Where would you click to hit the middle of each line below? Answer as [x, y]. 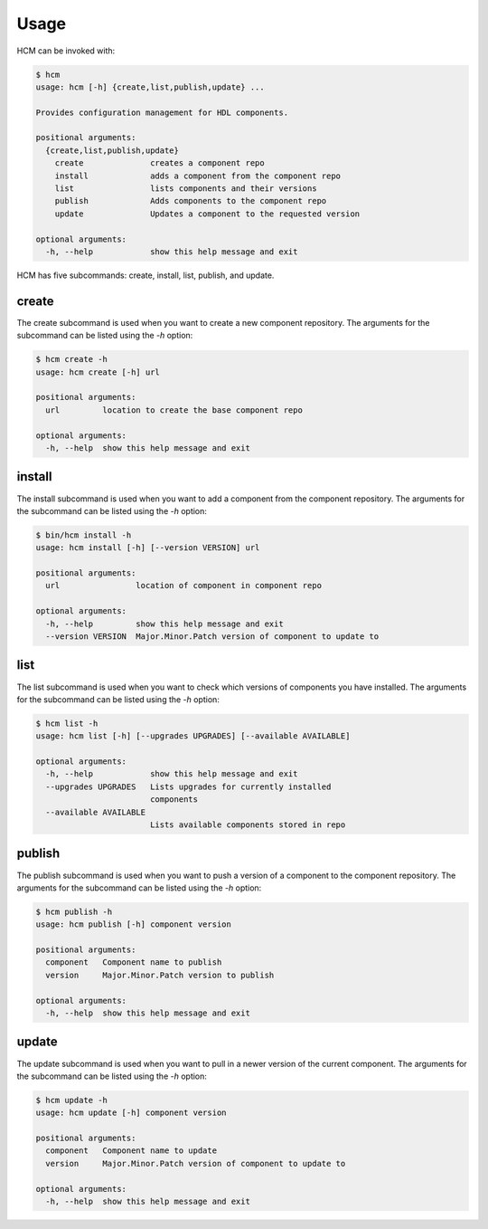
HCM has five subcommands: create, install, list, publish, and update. [145, 275]
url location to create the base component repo [174, 410]
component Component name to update [131, 1151]
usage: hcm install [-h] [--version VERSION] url [148, 548]
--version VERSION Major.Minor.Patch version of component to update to [212, 637]
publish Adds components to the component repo [191, 201]
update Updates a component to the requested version [207, 214]
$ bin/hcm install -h [84, 535]
